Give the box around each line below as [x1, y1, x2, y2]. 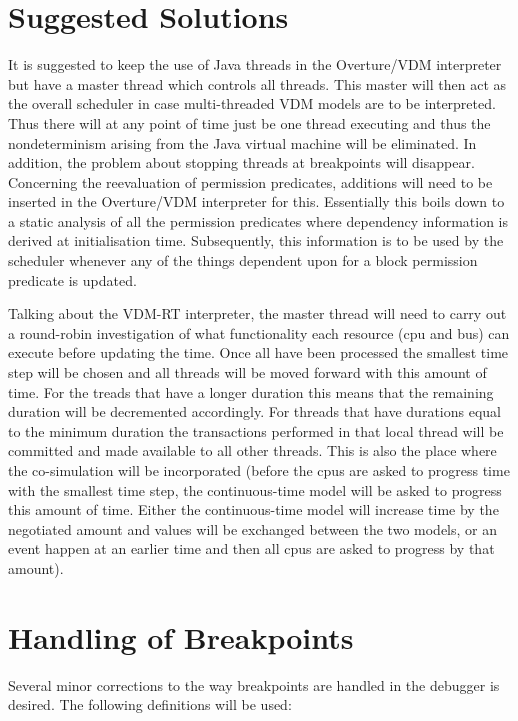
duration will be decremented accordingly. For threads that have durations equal [8, 401, 501, 422]
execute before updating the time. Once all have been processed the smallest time [8, 342, 509, 363]
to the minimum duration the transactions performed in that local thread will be [8, 420, 504, 441]
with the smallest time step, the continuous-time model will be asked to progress [8, 479, 502, 500]
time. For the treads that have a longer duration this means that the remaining [8, 381, 494, 402]
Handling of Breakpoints [8, 616, 354, 657]
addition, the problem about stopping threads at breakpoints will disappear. [8, 152, 475, 173]
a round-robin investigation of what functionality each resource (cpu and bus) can [8, 322, 510, 343]
